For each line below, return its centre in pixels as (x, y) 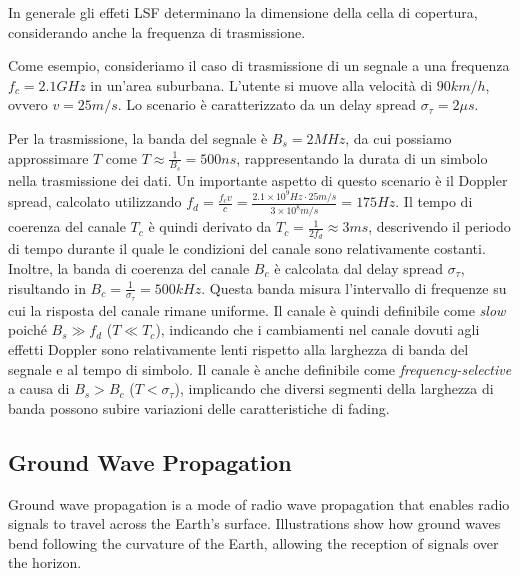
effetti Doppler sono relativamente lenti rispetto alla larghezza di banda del (238, 348)
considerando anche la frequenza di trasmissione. (157, 31)
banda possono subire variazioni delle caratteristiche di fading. (199, 407)
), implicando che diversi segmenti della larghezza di (334, 388)
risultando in (47, 287)
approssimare (48, 157)
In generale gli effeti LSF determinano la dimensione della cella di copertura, (243, 12)
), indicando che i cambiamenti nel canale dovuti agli (317, 329)
